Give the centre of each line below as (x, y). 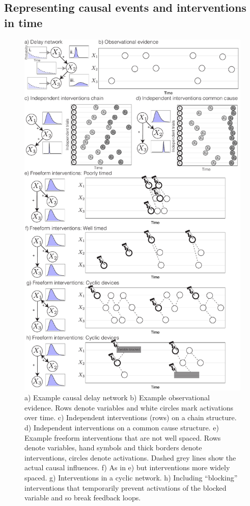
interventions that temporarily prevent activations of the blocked (126, 487)
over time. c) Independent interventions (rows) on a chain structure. (131, 417)
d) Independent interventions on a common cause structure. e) (122, 428)
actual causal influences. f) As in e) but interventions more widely (127, 467)
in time (23, 22)
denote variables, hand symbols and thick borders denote (113, 448)
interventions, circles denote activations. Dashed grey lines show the (130, 457)
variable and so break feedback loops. (83, 498)
